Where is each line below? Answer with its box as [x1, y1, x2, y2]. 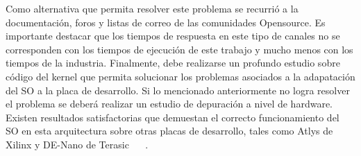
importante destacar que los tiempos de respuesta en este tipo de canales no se [6, 28, 340, 43]
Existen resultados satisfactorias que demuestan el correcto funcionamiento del [6, 110, 339, 124]
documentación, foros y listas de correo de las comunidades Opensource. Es [6, 15, 326, 29]
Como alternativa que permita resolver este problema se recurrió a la [6, 1, 299, 15]
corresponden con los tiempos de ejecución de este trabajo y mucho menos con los [6, 42, 353, 56]
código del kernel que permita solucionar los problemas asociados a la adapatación [6, 69, 355, 83]
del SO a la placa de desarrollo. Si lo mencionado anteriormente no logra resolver [6, 83, 350, 97]
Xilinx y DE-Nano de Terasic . [6, 137, 149, 151]
